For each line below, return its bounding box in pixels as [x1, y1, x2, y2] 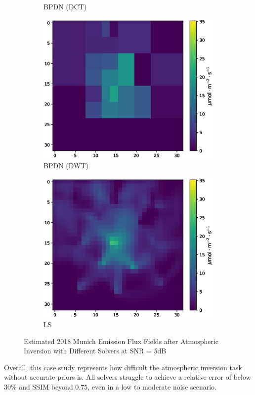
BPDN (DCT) [43, 1, 87, 11]
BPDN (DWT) [43, 160, 88, 171]
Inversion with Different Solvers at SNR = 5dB [24, 346, 167, 356]
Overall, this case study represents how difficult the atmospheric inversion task [4, 362, 242, 372]
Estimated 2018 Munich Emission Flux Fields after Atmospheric [24, 336, 219, 346]
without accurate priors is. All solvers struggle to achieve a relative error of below [4, 372, 251, 382]
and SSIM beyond [19, 382, 73, 392]
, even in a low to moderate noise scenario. [87, 382, 216, 392]
